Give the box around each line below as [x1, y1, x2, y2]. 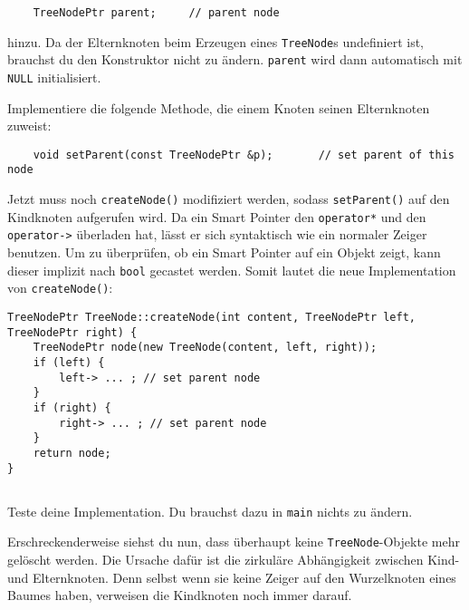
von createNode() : [7, 278, 113, 297]
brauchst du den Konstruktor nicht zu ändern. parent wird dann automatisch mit [7, 50, 463, 69]
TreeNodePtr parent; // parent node [33, 6, 280, 19]
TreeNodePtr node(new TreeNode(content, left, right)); [33, 341, 378, 354]
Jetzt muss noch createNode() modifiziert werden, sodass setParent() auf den [7, 189, 450, 208]
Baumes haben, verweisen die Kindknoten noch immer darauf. [7, 586, 352, 605]
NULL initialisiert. [7, 67, 101, 86]
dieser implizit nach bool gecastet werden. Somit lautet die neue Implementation [7, 260, 456, 279]
